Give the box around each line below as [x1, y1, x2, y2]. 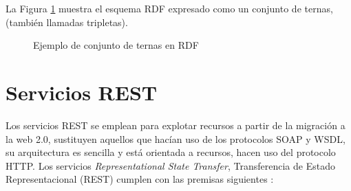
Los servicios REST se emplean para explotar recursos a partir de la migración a [6, 117, 345, 132]
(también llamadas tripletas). [6, 14, 128, 29]
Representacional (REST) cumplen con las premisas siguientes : [6, 172, 274, 186]
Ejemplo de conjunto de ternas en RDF [33, 38, 199, 52]
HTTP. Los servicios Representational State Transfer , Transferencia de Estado [6, 158, 335, 172]
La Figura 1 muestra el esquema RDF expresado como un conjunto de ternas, [6, 1, 333, 15]
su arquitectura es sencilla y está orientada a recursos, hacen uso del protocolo [6, 145, 336, 159]
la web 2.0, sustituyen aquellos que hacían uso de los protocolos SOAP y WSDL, [6, 131, 345, 146]
